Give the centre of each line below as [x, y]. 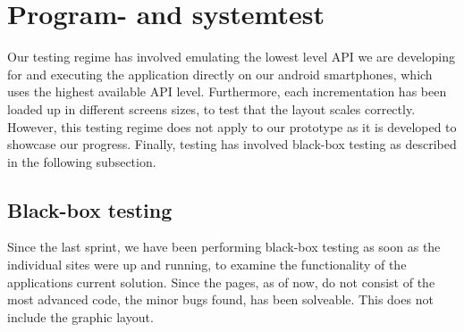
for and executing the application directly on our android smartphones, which [220, 74]
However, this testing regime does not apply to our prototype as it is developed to [232, 126]
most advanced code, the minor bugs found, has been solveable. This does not [220, 299]
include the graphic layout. [80, 316]
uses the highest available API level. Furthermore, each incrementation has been [227, 91]
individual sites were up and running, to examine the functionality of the [207, 265]
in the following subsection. [82, 161]
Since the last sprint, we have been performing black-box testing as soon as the [224, 247]
